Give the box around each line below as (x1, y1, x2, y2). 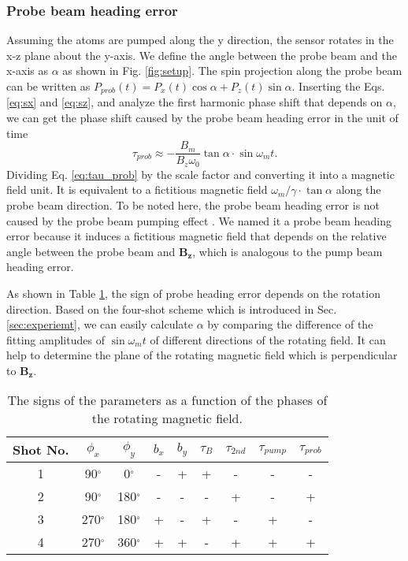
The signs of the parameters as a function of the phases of (7, 391, 328, 410)
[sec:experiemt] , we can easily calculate (6, 316, 193, 333)
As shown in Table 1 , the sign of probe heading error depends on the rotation (6, 284, 380, 301)
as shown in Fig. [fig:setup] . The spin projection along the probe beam (62, 62, 402, 79)
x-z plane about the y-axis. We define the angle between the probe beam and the (6, 46, 397, 63)
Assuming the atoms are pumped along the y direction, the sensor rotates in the (6, 32, 394, 48)
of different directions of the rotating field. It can (150, 331, 386, 347)
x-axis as (6, 62, 49, 79)
